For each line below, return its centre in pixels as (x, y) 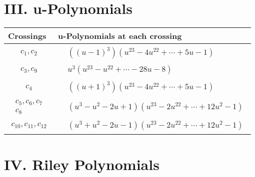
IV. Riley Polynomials (82, 164)
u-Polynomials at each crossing (120, 36)
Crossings (27, 36)
